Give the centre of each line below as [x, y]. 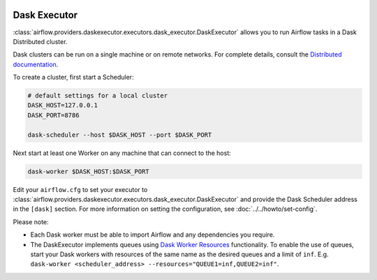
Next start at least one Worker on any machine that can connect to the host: [122, 153]
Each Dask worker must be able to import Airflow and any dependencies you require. [153, 235]
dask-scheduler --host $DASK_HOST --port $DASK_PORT [120, 135]
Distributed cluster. [40, 41]
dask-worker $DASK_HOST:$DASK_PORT [88, 171]
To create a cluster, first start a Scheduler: [73, 78]
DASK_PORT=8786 [53, 115]
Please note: [31, 222]
